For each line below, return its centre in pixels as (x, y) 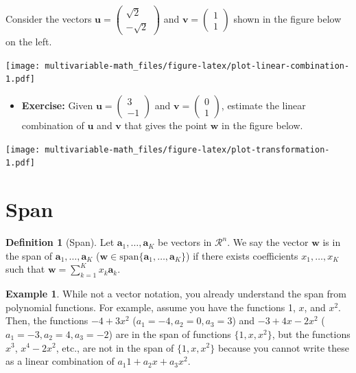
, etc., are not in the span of (115, 347)
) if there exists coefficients (242, 255)
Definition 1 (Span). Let (60, 242)
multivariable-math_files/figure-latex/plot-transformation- (187, 149)
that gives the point (166, 125)
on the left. (29, 42)
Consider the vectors (49, 19)
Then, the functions (47, 320)
